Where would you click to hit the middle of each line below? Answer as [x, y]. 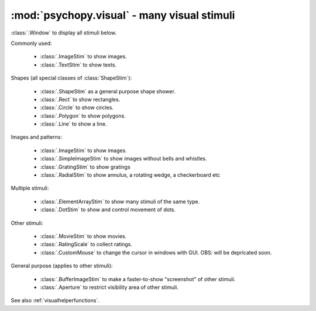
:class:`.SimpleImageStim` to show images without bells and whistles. [123, 159]
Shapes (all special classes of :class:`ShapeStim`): [71, 78]
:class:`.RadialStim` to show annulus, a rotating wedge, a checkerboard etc [130, 175]
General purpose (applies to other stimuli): [62, 266]
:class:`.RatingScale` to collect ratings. [86, 244]
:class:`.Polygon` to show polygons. [83, 116]
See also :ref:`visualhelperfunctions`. [55, 300]
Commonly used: [31, 43]
